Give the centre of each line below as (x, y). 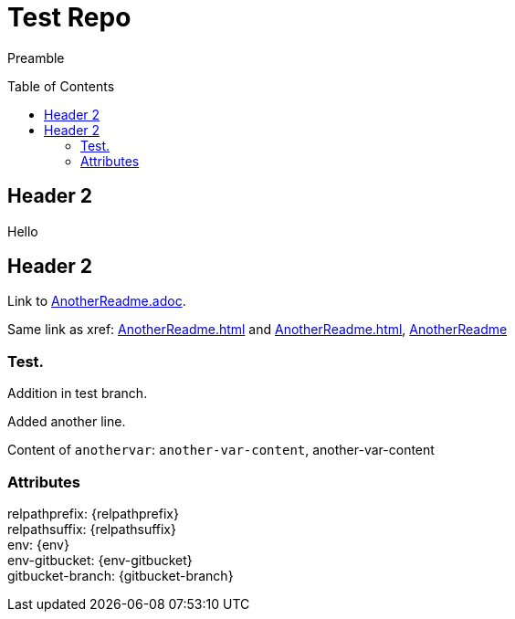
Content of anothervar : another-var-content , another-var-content (221, 450)
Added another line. (67, 422)
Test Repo (69, 17)
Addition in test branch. (78, 393)
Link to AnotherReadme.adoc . (97, 301)
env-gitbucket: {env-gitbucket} (100, 560)
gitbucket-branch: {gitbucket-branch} (121, 575)
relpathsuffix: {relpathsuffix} (92, 529)
